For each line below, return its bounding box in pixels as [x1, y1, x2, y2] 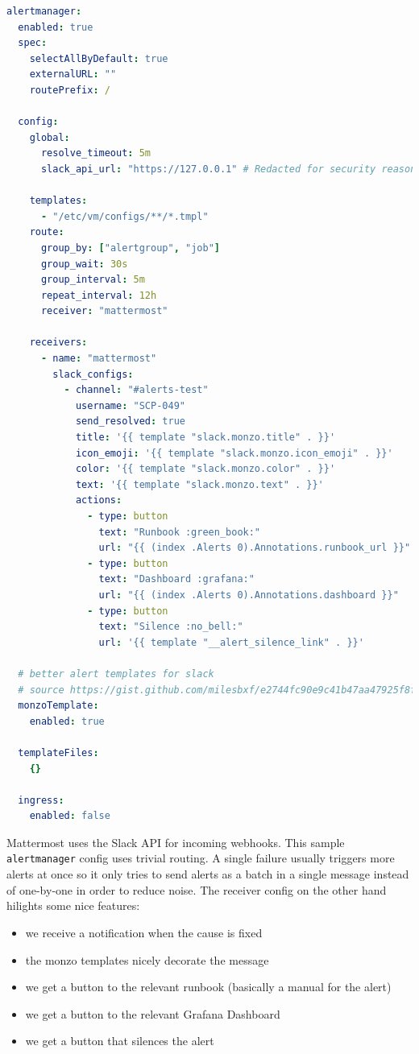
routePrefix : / [29, 84, 110, 96]
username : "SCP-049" [75, 399, 185, 411]
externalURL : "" [29, 68, 117, 81]
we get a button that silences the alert [25, 1032, 214, 1049]
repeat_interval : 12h [40, 289, 157, 301]
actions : [75, 494, 122, 506]
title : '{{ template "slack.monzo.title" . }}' [75, 432, 336, 444]
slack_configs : [52, 368, 134, 380]
